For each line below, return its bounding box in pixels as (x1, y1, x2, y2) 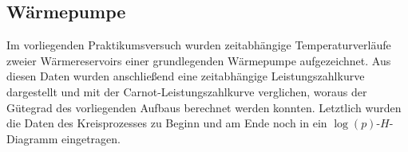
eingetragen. (61, 130, 121, 146)
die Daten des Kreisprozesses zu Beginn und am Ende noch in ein (6, 115, 327, 131)
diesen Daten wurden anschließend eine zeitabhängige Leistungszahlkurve (6, 68, 365, 84)
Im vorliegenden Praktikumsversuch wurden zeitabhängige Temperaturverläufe (6, 37, 391, 53)
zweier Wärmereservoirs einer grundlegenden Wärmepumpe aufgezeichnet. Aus (6, 52, 391, 68)
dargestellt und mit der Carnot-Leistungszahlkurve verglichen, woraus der (6, 83, 367, 99)
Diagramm (6, 130, 58, 146)
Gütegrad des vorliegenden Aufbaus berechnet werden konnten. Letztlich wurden (6, 99, 402, 115)
